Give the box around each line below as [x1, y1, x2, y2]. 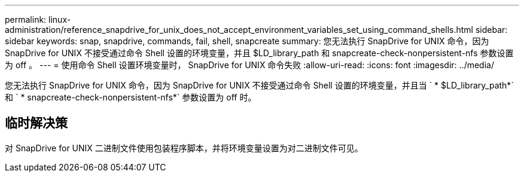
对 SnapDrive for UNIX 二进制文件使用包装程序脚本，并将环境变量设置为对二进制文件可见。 [5, 142, 363, 153]
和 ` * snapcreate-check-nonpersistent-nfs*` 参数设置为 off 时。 [5, 92, 257, 102]
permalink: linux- [5, 14, 71, 25]
